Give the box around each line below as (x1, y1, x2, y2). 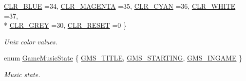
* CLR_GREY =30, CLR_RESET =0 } (4, 20, 127, 30)
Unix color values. (4, 36, 57, 46)
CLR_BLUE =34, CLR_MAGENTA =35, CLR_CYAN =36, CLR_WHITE (4, 1, 236, 11)
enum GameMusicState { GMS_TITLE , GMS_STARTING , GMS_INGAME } (4, 53, 243, 63)
